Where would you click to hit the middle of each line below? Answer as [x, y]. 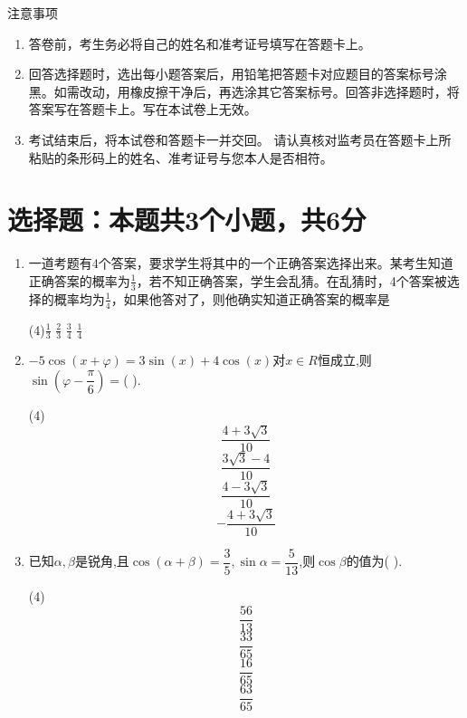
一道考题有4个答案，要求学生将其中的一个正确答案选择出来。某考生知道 [241, 263]
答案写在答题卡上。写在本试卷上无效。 [143, 109]
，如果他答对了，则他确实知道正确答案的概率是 [250, 298]
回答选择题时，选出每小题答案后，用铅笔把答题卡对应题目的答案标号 [231, 74]
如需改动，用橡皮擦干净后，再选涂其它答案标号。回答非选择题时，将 [257, 91]
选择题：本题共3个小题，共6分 [187, 220]
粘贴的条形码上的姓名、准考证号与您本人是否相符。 [181, 157]
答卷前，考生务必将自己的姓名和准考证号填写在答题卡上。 [200, 43]
